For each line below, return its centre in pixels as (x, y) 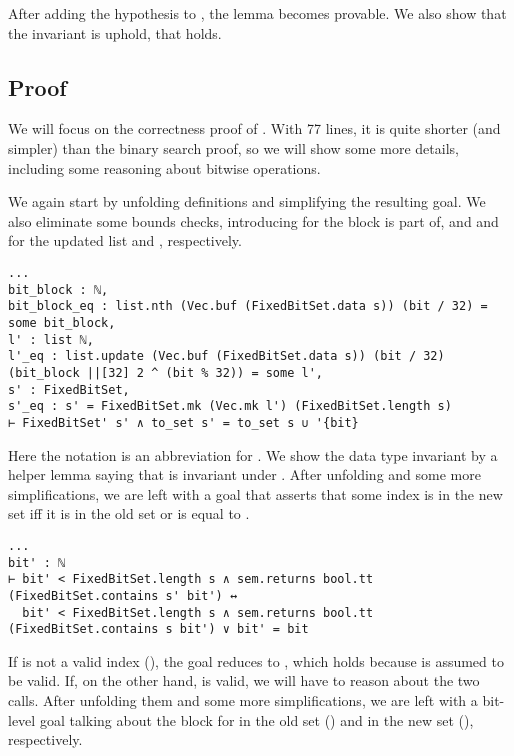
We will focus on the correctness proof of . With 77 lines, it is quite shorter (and (254, 128)
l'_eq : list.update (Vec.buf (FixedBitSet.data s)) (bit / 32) (226, 356)
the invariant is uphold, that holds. (115, 32)
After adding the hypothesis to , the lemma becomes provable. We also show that (257, 13)
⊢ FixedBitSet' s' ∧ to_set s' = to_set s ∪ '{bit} (183, 422)
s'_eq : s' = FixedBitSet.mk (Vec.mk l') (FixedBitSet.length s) (230, 406)
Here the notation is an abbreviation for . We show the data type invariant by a (253, 454)
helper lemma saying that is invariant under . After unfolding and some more (244, 474)
